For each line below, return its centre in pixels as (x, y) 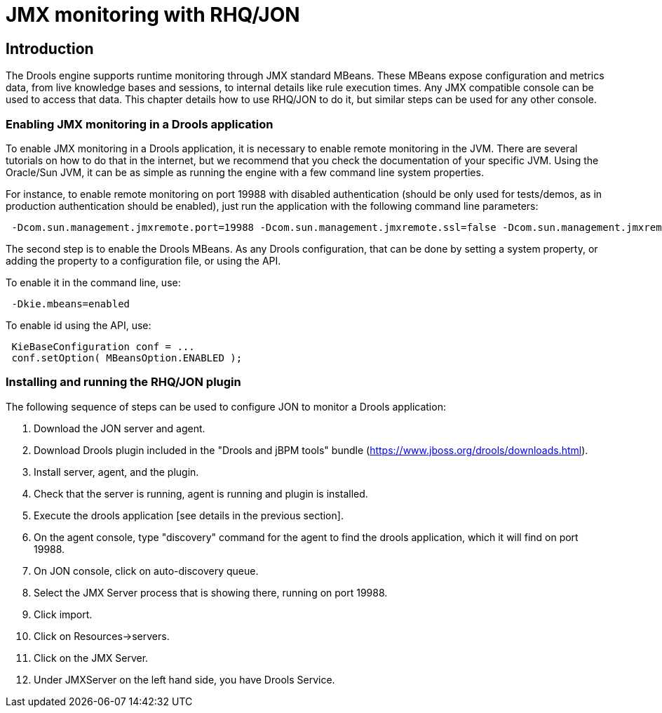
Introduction (50, 48)
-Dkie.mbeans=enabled (71, 304)
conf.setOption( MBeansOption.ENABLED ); (127, 358)
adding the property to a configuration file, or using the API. (143, 260)
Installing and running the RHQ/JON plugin (123, 382)
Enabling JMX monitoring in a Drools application (140, 124)
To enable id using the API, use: (79, 325)
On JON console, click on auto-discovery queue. (146, 571)
